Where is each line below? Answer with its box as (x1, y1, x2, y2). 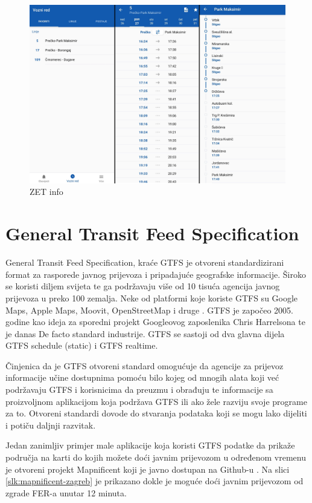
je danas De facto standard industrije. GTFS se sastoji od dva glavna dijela (5, 327, 285, 340)
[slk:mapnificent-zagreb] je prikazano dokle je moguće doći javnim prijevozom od (5, 475, 304, 487)
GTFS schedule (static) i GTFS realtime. (5, 339, 158, 352)
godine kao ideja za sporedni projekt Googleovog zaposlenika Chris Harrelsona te (5, 315, 305, 328)
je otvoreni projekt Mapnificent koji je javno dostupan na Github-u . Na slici (5, 462, 290, 475)
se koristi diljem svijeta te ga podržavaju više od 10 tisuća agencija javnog (5, 280, 280, 292)
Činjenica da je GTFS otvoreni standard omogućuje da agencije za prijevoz (5, 359, 284, 372)
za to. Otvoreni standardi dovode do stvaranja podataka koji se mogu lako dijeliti (5, 407, 307, 419)
